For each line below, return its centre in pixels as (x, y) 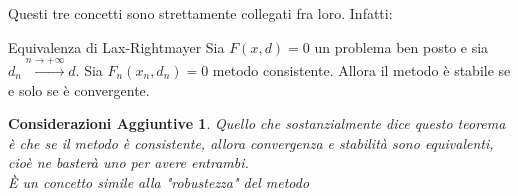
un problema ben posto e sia (401, 46)
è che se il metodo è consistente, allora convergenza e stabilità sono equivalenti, (251, 142)
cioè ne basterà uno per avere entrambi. (128, 162)
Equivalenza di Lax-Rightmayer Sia (116, 46)
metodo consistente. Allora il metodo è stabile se (361, 69)
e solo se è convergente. (79, 89)
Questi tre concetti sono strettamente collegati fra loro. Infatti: (200, 13)
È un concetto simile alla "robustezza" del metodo (159, 181)
